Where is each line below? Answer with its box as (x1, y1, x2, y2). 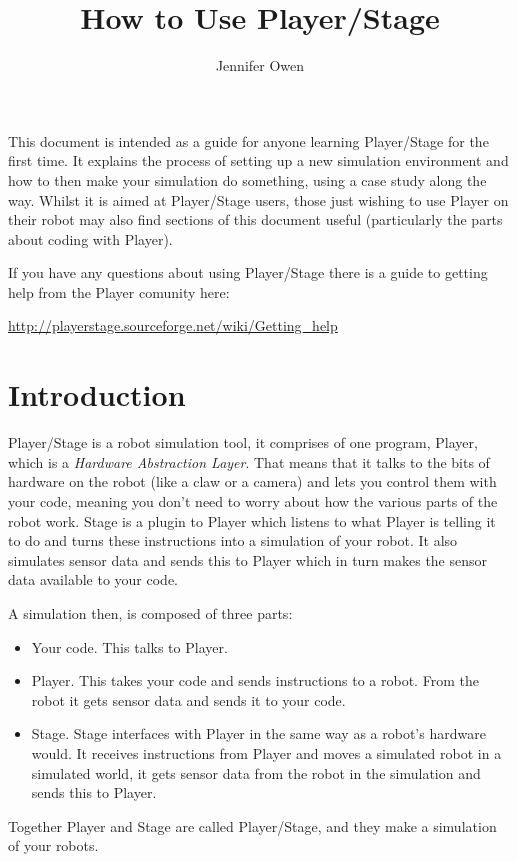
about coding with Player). (8, 228, 173, 249)
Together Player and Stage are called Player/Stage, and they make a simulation (8, 815, 497, 836)
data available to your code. (8, 569, 178, 590)
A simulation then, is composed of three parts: (8, 602, 293, 623)
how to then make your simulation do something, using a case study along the (8, 169, 487, 190)
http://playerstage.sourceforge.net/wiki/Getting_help (8, 315, 338, 336)
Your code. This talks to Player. (31, 636, 228, 657)
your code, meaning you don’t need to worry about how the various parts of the (8, 490, 498, 511)
